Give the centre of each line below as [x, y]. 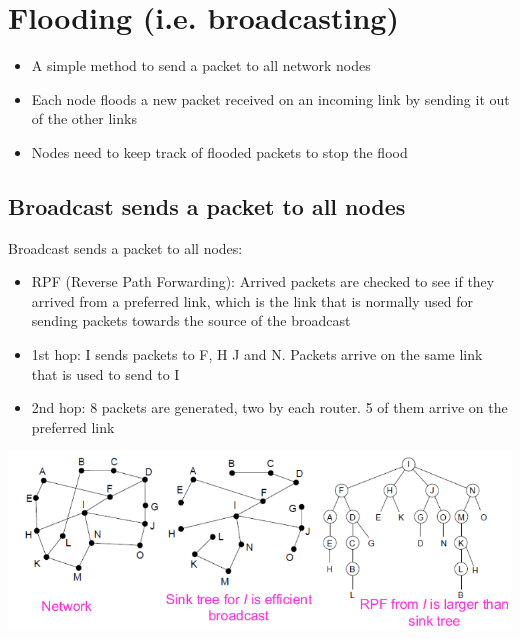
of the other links [84, 118]
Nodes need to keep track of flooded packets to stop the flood [219, 151]
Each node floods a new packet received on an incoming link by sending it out [270, 98]
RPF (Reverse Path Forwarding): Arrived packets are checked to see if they [263, 281]
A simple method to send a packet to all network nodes [201, 65]
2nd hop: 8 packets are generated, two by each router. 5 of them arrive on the [269, 407]
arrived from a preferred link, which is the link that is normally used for [252, 300]
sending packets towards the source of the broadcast [191, 320]
